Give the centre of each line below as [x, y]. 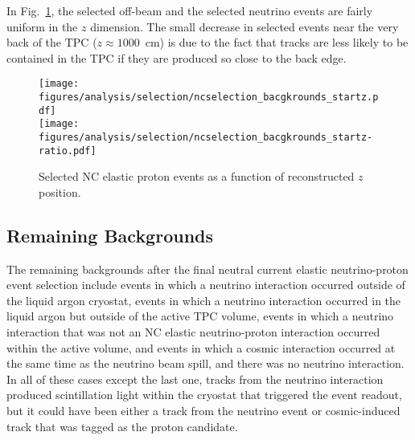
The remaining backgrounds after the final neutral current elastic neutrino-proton [207, 269]
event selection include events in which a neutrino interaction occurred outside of [206, 285]
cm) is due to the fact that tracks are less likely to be [277, 42]
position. [60, 191]
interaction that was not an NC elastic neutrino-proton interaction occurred [193, 332]
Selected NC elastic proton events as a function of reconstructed [197, 176]
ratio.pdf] [68, 151]
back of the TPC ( [52, 42]
